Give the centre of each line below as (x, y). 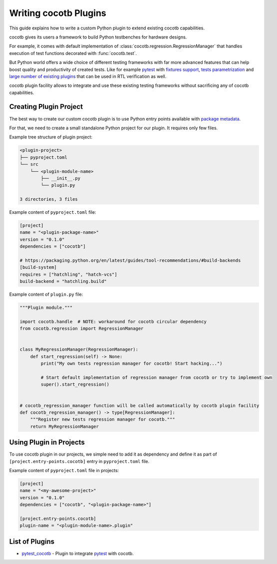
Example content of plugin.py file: (46, 294)
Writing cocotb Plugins (58, 13)
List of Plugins (32, 541)
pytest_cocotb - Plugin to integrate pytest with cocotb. (78, 553)
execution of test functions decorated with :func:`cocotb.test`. (73, 53)
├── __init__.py (61, 178)
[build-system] (38, 268)
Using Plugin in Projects (47, 442)
